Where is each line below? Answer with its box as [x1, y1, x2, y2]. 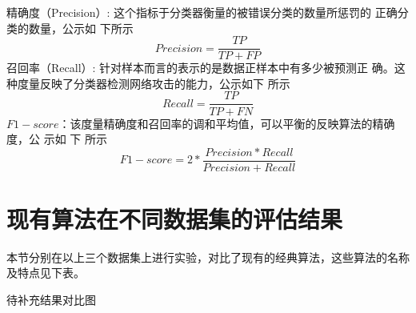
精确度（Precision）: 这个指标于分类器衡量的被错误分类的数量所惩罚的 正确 [6, 4, 398, 20]
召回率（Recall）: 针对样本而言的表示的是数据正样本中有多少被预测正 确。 [6, 59, 394, 76]
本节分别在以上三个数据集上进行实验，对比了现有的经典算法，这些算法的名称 [6, 248, 410, 265]
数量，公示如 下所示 [28, 19, 134, 36]
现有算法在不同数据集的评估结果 [6, 202, 343, 235]
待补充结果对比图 [6, 291, 96, 308]
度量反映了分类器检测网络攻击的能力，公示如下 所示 [17, 74, 290, 91]
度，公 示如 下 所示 [6, 130, 107, 147]
